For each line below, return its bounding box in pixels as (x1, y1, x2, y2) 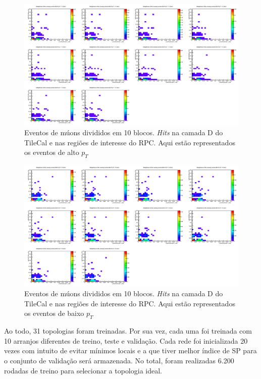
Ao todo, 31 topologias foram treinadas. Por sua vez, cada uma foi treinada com (4, 326, 252, 336)
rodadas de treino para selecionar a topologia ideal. (4, 365, 162, 375)
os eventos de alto (24, 147, 79, 157)
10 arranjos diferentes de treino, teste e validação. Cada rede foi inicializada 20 (4, 335, 248, 346)
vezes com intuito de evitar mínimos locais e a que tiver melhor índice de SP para (4, 345, 257, 356)
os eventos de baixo (24, 308, 84, 318)
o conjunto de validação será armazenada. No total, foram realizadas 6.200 (4, 355, 234, 366)
